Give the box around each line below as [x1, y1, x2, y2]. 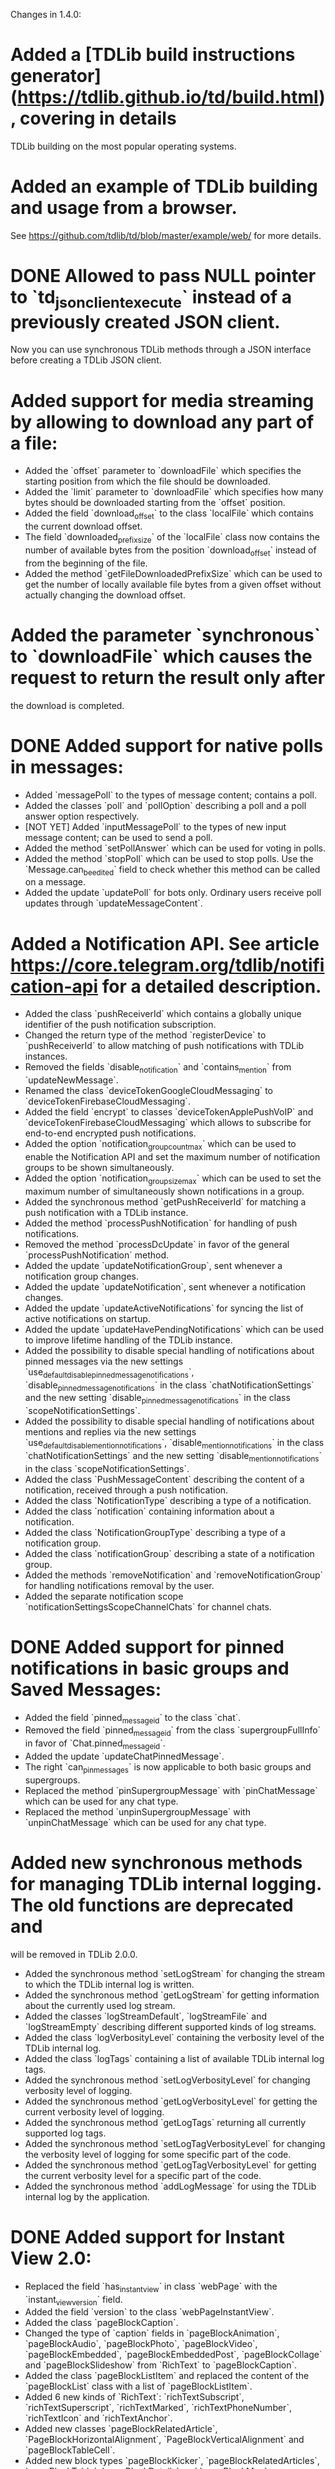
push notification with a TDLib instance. [24, 1206, 189, 1218]
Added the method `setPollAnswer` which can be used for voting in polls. [24, 842, 326, 854]
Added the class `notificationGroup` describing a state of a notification [24, 1547, 315, 1559]
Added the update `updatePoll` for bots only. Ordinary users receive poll [24, 887, 322, 899]
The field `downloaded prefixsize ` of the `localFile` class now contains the [24, 531, 320, 545]
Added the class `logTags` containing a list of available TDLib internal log [24, 2052, 325, 2064]
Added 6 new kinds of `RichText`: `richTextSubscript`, [24, 2391, 245, 2403]
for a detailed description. [101, 975, 322, 998]
